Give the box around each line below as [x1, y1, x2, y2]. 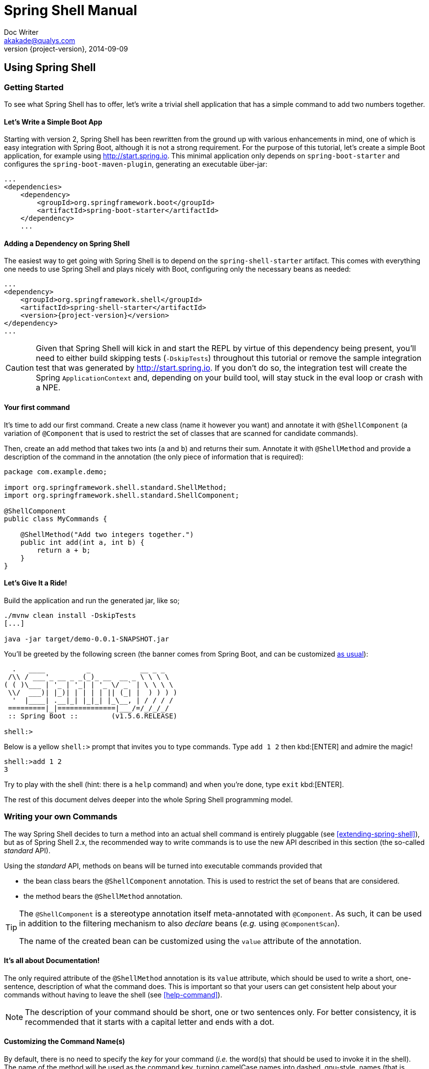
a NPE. [36, 382, 61, 393]
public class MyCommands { [4, 514, 107, 523]
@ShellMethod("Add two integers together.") [20, 530, 194, 538]
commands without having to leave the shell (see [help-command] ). [4, 990, 222, 999]
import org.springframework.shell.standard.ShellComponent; [4, 491, 239, 499]
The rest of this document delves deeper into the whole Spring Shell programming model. [4, 795, 293, 804]
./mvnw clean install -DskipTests [4, 611, 136, 619]
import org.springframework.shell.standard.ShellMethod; [4, 483, 227, 491]
